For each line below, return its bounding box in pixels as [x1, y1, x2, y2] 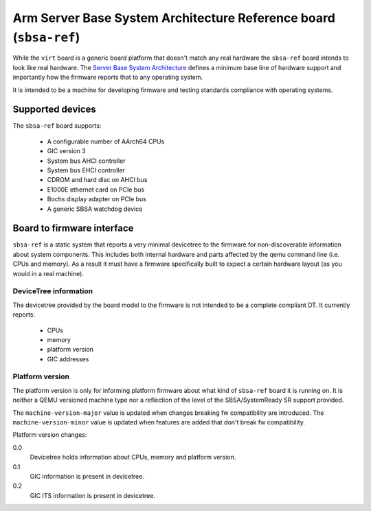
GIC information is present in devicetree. [30, 472, 144, 480]
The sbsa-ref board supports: [12, 122, 102, 130]
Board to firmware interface [12, 223, 134, 234]
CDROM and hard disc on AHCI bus [47, 176, 148, 184]
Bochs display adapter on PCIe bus [47, 195, 147, 203]
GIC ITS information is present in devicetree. [30, 491, 156, 499]
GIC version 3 [47, 147, 86, 155]
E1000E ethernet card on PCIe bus [47, 185, 144, 194]
